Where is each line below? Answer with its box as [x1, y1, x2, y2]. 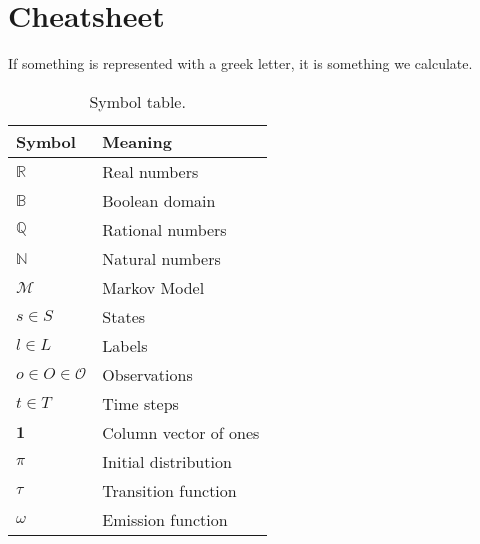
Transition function [102, 478, 237, 502]
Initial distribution [102, 449, 232, 473]
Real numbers [102, 159, 199, 183]
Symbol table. [89, 89, 186, 113]
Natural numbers [102, 246, 221, 270]
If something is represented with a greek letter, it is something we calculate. [8, 53, 473, 74]
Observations [102, 362, 193, 386]
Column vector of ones [102, 420, 260, 444]
